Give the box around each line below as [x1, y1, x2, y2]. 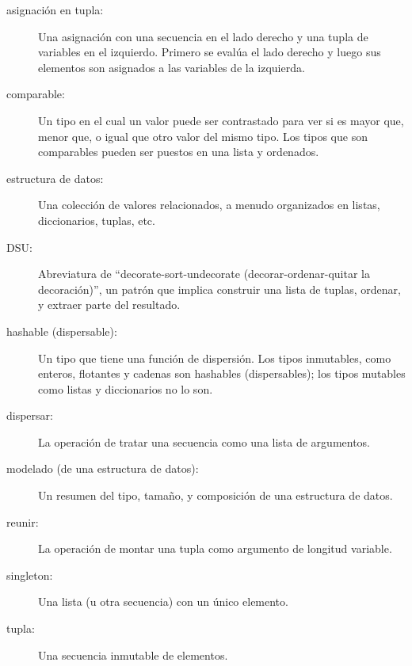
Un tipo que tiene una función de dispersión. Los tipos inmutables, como [38, 349, 391, 366]
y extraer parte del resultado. [38, 296, 181, 313]
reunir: [6, 513, 39, 530]
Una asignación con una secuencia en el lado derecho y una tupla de [38, 28, 368, 44]
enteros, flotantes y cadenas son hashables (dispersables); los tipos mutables [38, 365, 406, 382]
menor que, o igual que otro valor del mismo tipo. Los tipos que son [38, 127, 368, 144]
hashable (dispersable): [6, 322, 117, 339]
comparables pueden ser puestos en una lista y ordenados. [38, 143, 319, 160]
